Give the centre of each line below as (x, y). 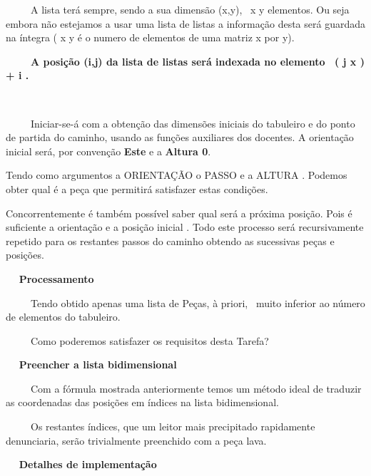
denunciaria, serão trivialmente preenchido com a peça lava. (136, 440)
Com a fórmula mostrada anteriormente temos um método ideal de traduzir (196, 388)
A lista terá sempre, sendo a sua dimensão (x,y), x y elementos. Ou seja (190, 9)
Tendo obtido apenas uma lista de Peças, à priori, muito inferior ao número (198, 302)
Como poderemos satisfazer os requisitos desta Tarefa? (149, 340)
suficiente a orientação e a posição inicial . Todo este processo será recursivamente (185, 227)
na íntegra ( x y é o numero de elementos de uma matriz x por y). (150, 37)
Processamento (56, 278)
